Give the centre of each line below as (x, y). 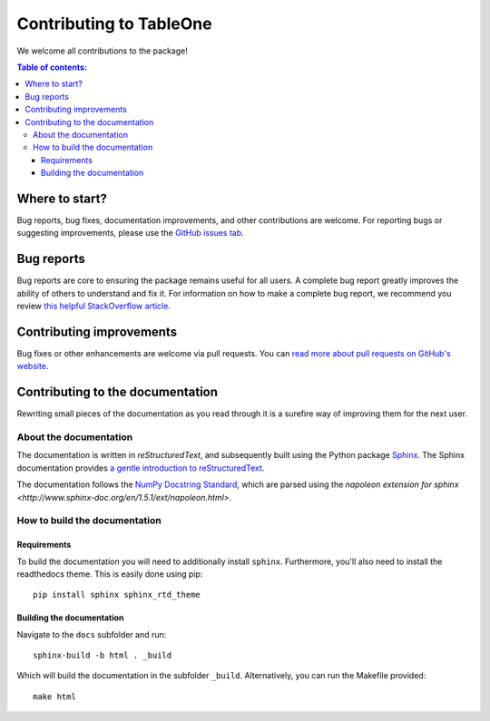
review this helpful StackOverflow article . (94, 306)
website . (33, 366)
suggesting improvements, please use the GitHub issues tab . (130, 233)
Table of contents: (52, 67)
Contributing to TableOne (114, 24)
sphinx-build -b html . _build (103, 656)
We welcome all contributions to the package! (102, 51)
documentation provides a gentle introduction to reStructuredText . (141, 468)
